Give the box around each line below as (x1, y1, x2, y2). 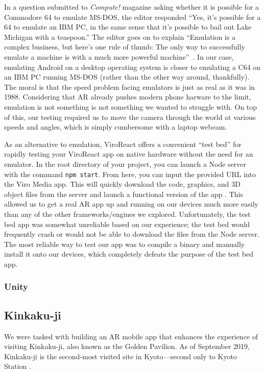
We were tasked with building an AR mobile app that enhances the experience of (4, 331, 258, 341)
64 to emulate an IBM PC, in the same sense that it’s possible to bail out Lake (4, 21, 252, 32)
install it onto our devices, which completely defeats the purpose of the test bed (4, 248, 254, 259)
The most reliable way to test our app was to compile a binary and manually (4, 238, 245, 249)
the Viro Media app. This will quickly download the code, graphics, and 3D (4, 179, 240, 189)
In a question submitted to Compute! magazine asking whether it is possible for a (4, 2, 259, 12)
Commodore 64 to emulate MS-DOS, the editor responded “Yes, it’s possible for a (4, 11, 261, 22)
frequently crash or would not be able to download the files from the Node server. (4, 229, 259, 239)
